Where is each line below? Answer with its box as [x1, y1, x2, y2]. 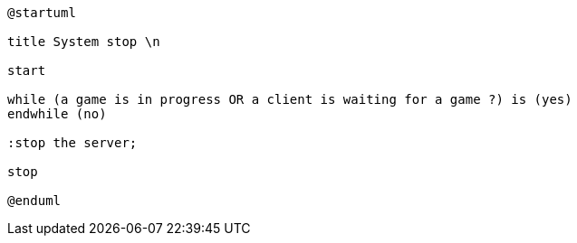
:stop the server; [7, 136, 138, 150]
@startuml [7, 5, 76, 20]
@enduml [7, 193, 62, 208]
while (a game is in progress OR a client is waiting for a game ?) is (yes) [7, 92, 572, 107]
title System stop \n [7, 34, 160, 49]
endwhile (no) [7, 107, 107, 121]
